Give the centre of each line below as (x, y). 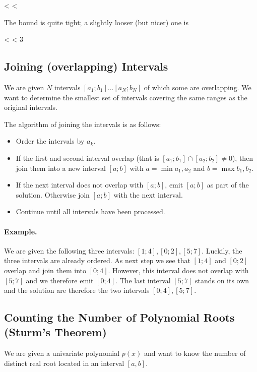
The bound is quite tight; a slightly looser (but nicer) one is (96, 22)
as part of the (228, 185)
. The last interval (143, 280)
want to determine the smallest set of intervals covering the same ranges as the (126, 97)
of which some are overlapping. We (198, 87)
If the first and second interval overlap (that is (87, 158)
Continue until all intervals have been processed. (90, 211)
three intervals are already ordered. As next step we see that (97, 260)
